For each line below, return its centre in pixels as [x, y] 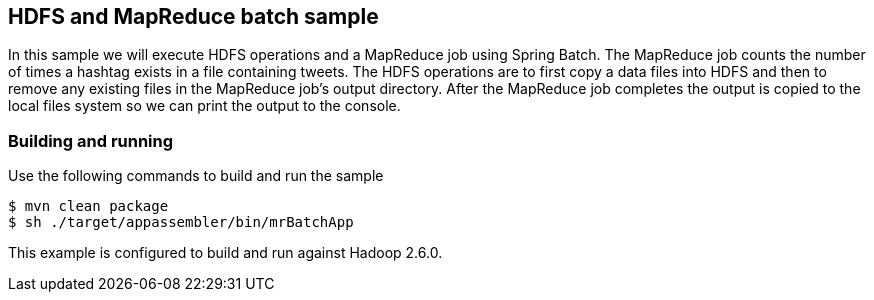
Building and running [91, 140]
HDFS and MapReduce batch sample [193, 16]
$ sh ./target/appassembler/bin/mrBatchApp [181, 222]
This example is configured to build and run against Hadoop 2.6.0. [225, 253]
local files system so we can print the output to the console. [204, 106]
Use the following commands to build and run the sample [196, 176]
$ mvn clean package [88, 206]
